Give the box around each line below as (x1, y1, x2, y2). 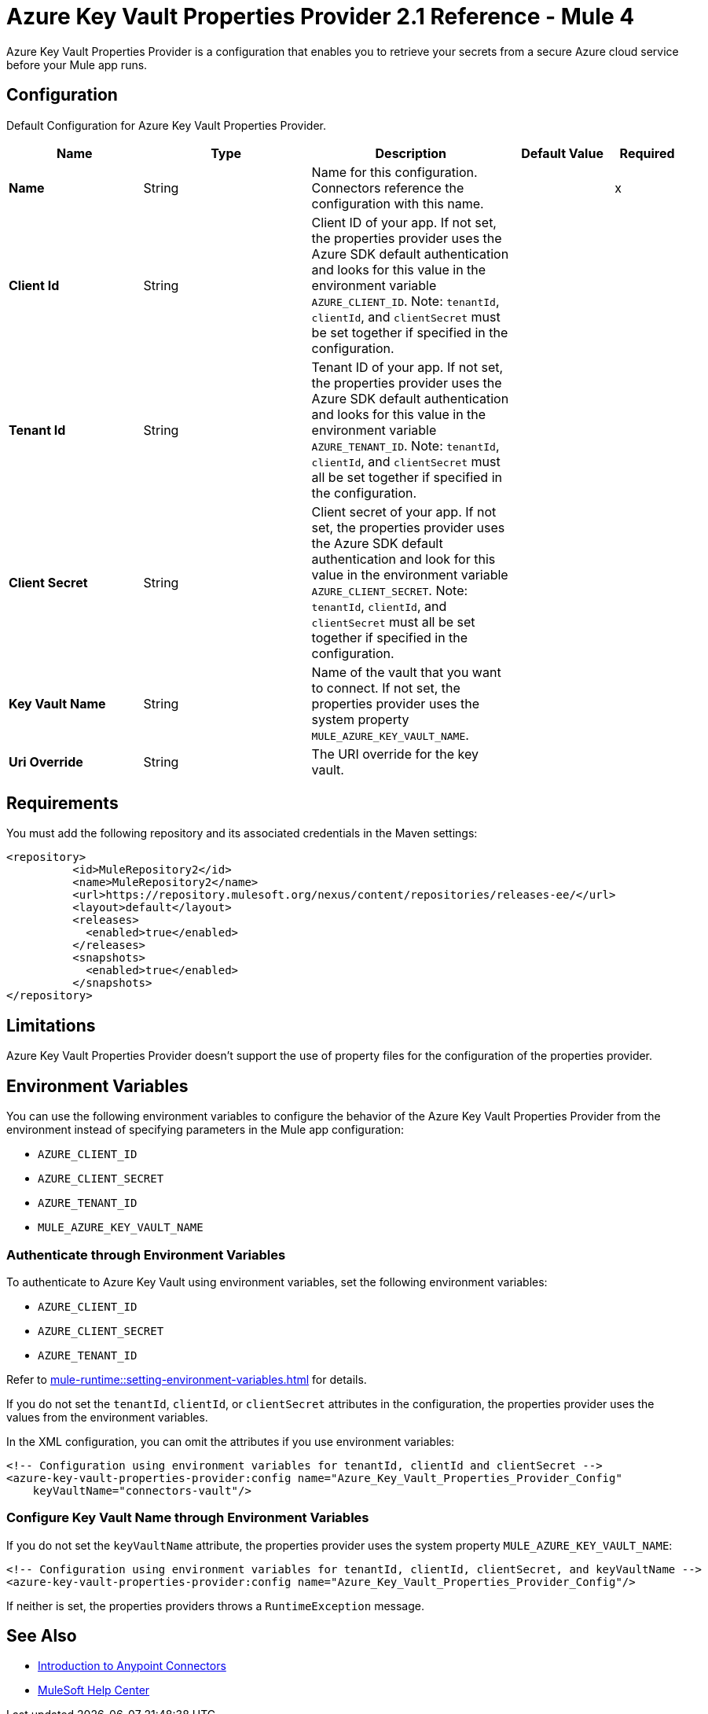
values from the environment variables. (6, 1410, 208, 1424)
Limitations (6, 1015, 96, 1035)
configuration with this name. (311, 195, 484, 211)
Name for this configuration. (311, 164, 478, 180)
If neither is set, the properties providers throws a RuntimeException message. (6, 1598, 424, 1613)
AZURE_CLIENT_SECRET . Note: (311, 582, 468, 598)
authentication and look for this (311, 550, 496, 567)
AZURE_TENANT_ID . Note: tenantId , (311, 437, 500, 454)
